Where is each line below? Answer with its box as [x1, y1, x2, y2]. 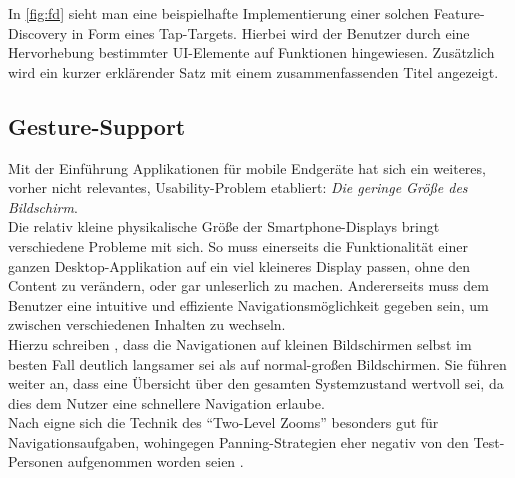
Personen [8, 451, 64, 472]
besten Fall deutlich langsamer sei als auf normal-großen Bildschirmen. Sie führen [8, 353, 507, 374]
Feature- [433, 3, 485, 23]
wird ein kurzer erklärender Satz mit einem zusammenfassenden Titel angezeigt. [8, 61, 499, 82]
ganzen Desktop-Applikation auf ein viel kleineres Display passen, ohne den [8, 255, 471, 276]
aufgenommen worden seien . [67, 451, 244, 472]
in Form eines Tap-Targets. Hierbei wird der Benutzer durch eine [71, 22, 470, 43]
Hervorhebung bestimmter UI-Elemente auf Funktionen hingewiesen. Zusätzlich [8, 42, 495, 63]
